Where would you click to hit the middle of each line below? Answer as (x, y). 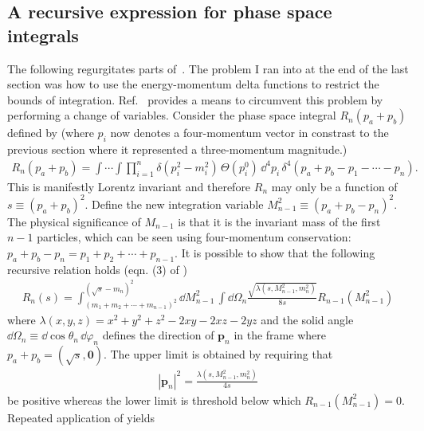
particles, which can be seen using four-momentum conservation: (194, 237)
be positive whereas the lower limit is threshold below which (154, 400)
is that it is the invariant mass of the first (279, 221)
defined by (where (51, 133)
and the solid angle (307, 319)
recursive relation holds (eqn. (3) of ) (97, 269)
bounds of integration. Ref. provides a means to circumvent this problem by (195, 99)
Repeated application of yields (81, 417)
